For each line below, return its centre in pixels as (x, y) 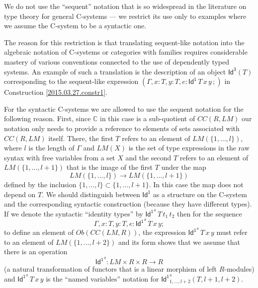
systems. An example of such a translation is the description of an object (115, 71)
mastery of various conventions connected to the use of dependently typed (117, 61)
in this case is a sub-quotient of (148, 118)
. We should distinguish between (91, 194)
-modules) (239, 269)
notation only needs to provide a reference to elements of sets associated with (122, 128)
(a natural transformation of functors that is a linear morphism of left (110, 269)
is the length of (51, 148)
